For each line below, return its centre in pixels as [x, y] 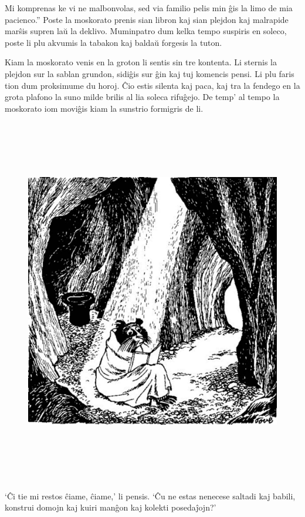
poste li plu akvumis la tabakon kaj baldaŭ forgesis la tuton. [113, 42]
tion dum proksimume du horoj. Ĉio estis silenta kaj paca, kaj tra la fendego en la [152, 85]
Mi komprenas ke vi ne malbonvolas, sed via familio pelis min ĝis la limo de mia [149, 8]
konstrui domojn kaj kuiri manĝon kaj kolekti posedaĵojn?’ [111, 507]
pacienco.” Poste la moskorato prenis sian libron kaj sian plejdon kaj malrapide [147, 19]
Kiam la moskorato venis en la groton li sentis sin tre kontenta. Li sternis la [141, 62]
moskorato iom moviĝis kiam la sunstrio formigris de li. [104, 108]
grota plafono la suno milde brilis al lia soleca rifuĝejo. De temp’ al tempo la [142, 97]
